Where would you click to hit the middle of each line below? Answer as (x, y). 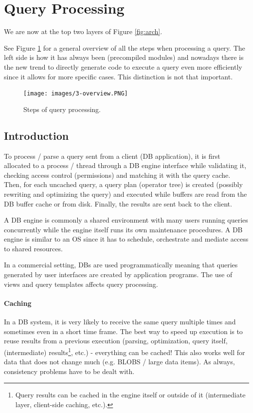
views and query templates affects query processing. (81, 284)
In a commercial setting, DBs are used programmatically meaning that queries (121, 265)
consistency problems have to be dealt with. (69, 371)
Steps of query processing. (62, 109)
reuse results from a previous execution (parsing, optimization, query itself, (116, 341)
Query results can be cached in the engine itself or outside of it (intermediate (130, 395)
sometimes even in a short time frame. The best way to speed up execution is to (123, 331)
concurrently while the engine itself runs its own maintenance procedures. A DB (123, 229)
